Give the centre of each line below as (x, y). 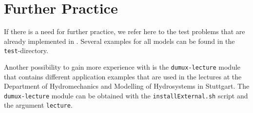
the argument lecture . (38, 105)
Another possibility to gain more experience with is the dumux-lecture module (122, 66)
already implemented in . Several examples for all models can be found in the (119, 41)
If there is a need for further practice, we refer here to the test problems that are (125, 31)
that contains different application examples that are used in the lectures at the (123, 76)
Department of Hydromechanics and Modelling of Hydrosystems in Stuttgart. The (127, 86)
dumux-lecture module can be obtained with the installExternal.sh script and (126, 95)
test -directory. (26, 50)
